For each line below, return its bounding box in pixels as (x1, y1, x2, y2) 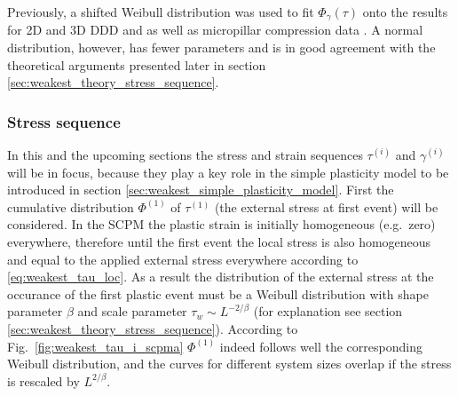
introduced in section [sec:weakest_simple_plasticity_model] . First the (7, 180, 394, 199)
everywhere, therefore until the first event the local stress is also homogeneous (7, 233, 431, 251)
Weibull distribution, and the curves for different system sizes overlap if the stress (7, 354, 452, 373)
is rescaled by (7, 371, 80, 390)
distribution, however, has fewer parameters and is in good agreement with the (7, 38, 436, 57)
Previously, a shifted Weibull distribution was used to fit (7, 3, 314, 20)
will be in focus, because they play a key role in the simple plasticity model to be (7, 162, 449, 181)
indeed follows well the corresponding (219, 337, 422, 355)
